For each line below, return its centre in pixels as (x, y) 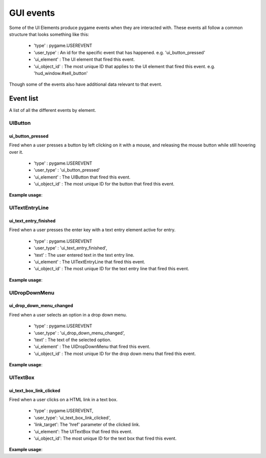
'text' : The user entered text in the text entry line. (84, 255)
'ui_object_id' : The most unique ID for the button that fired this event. (104, 184)
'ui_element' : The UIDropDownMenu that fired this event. (92, 347)
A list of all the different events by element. (52, 110)
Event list (24, 99)
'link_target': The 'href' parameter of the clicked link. (87, 424)
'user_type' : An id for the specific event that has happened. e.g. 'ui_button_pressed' (119, 52)
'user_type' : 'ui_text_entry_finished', (70, 248)
